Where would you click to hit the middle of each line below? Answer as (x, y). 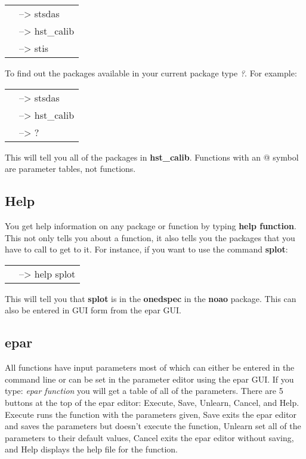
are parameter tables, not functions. (70, 169)
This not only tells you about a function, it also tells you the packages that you (150, 237)
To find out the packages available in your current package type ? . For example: (151, 73)
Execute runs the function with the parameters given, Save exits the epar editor (151, 414)
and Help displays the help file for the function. (91, 449)
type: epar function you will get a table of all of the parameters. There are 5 (144, 391)
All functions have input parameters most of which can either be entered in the (150, 367)
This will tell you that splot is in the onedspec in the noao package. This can (151, 298)
